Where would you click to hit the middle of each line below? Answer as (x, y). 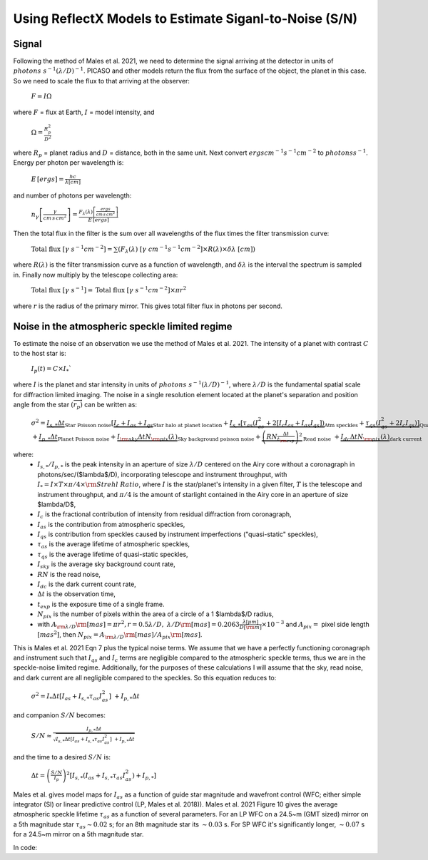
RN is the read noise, (69, 574)
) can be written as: (108, 404)
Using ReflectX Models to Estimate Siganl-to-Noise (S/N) (185, 19)
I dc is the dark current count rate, (87, 585)
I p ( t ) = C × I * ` (51, 369)
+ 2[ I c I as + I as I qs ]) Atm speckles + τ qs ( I (323, 424)
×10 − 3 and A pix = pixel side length (316, 625)
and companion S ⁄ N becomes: (60, 715)
